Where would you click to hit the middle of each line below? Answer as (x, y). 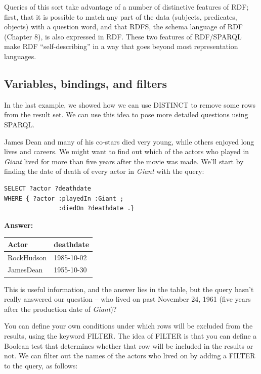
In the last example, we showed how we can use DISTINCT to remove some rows (130, 104)
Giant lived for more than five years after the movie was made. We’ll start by (124, 161)
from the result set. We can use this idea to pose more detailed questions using (126, 114)
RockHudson (27, 257)
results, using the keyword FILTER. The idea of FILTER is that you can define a (130, 335)
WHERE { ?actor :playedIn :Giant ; (64, 198)
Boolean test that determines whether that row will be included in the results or (129, 345)
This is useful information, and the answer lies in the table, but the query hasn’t (129, 289)
